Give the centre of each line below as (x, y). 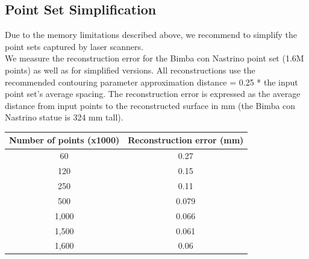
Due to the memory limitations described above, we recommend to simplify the (151, 35)
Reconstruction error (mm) (186, 140)
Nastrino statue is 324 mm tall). (64, 117)
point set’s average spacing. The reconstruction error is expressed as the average (153, 94)
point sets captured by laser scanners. (74, 46)
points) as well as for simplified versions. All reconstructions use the (130, 70)
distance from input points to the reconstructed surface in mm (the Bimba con (150, 105)
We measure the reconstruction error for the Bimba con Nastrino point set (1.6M (154, 58)
